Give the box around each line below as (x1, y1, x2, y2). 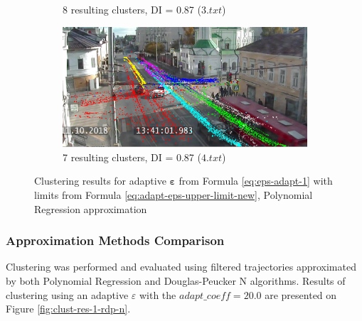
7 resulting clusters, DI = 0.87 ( (63, 149, 201, 164)
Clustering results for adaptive (34, 173, 166, 188)
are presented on (265, 287, 337, 302)
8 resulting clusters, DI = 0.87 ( (63, 2, 201, 16)
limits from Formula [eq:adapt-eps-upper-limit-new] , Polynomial (34, 187, 313, 202)
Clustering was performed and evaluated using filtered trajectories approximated (6, 259, 356, 274)
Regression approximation (34, 201, 147, 216)
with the (139, 287, 176, 302)
